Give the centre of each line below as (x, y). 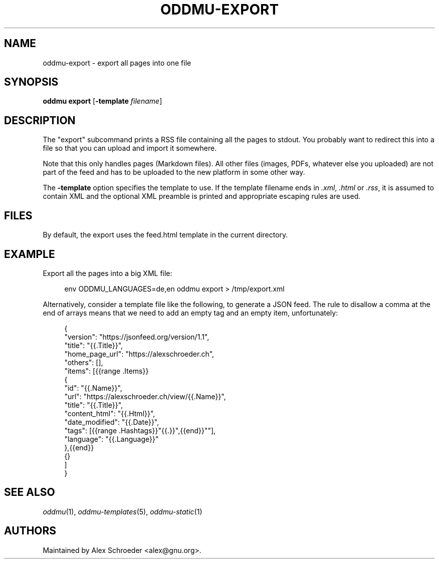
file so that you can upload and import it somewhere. (130, 148)
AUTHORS (30, 531)
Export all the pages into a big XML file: (107, 273)
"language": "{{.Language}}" (112, 439)
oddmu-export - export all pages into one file (117, 63)
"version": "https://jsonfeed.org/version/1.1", (137, 337)
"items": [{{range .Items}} (106, 371)
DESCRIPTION (40, 120)
